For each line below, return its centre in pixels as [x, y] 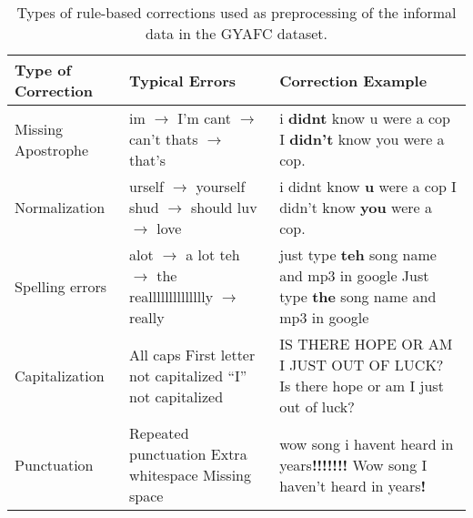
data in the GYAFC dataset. [236, 33]
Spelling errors [61, 286]
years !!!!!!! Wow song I [353, 464]
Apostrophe [52, 149]
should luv [224, 207]
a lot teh [213, 254]
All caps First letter [192, 354]
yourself [221, 186]
